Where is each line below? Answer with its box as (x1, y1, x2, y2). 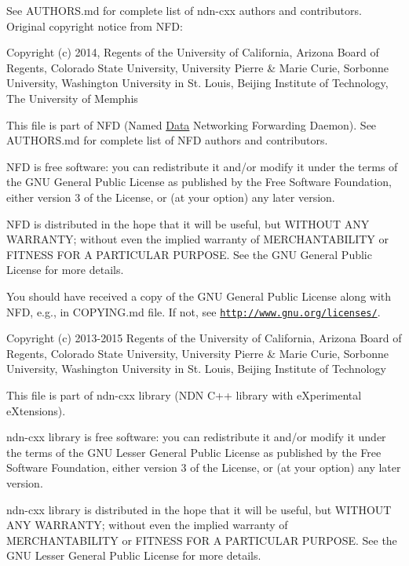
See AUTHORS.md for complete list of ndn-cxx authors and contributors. (6, 2, 362, 18)
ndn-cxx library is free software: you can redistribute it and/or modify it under (6, 429, 386, 445)
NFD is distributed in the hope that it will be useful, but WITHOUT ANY (6, 215, 370, 232)
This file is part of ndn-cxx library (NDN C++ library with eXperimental (6, 386, 362, 403)
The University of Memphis (6, 89, 138, 106)
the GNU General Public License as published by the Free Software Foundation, (6, 173, 392, 190)
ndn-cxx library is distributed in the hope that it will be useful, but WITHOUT (6, 501, 392, 517)
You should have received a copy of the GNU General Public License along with (6, 287, 392, 304)
